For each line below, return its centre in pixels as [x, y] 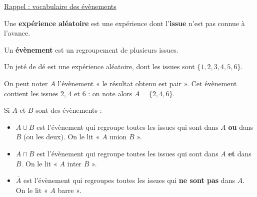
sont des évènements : [69, 110]
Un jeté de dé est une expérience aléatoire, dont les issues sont [99, 66]
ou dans [241, 127]
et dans [240, 153]
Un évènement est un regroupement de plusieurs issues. [91, 49]
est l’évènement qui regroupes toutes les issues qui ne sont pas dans [129, 180]
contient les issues [31, 93]
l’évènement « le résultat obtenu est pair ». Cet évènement [147, 83]
